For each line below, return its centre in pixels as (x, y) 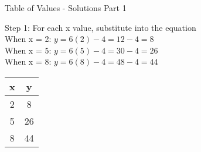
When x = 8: (28, 61)
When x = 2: (28, 39)
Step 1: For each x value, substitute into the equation (100, 27)
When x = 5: (28, 50)
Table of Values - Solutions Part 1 (66, 8)
